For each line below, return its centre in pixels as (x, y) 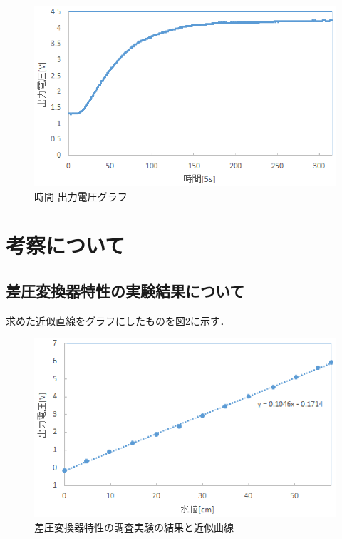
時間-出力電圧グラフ (81, 196)
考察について (66, 245)
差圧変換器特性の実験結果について (125, 290)
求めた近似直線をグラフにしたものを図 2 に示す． (118, 320)
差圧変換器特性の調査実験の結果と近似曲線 (134, 527)
